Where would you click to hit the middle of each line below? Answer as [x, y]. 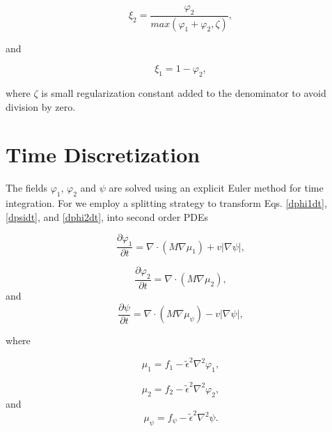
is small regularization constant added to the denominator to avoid [184, 93]
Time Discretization [103, 154]
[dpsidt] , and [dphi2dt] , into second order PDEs [107, 216]
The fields [26, 188]
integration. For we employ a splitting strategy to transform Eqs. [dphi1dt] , [166, 203]
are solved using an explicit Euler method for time [216, 188]
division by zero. [41, 106]
